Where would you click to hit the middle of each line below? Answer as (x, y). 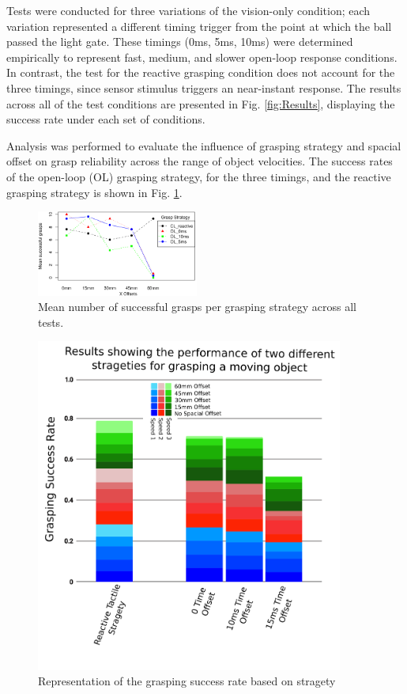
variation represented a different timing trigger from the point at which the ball (199, 26)
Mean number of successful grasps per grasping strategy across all (198, 307)
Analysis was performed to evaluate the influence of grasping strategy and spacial (204, 145)
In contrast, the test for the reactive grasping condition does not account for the (201, 72)
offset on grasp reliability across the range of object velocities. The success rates (200, 161)
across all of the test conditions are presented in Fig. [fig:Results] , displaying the (201, 103)
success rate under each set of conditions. (106, 119)
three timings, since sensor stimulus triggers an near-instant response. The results (204, 87)
